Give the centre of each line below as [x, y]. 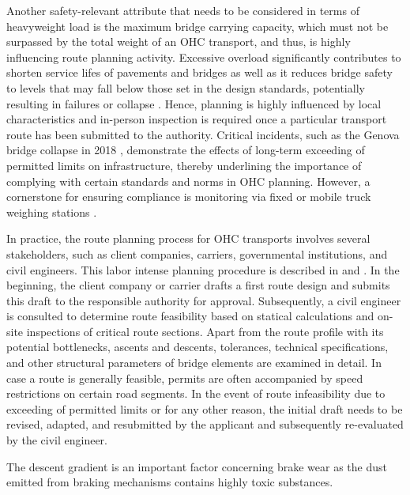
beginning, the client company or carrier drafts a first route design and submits [198, 285]
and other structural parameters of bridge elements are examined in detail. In [194, 363]
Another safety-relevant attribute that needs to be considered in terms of [183, 10]
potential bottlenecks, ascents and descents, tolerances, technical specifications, [197, 347]
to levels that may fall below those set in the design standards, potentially [186, 87]
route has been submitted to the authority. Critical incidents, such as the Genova [203, 134]
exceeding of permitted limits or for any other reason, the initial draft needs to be [205, 408]
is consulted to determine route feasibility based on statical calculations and [190, 316]
